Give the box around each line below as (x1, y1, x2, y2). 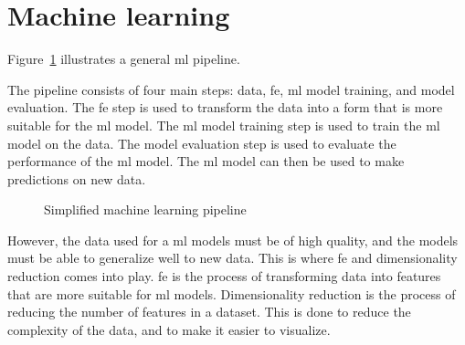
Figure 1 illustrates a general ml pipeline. (7, 49, 240, 68)
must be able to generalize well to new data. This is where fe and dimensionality (7, 248, 458, 267)
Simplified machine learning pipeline (44, 200, 247, 219)
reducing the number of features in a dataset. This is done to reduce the (7, 302, 411, 321)
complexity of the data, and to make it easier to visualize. (7, 319, 331, 339)
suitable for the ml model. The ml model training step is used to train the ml (7, 115, 440, 134)
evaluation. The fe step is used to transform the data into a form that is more (7, 98, 443, 117)
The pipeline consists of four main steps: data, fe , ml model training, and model (7, 79, 455, 99)
